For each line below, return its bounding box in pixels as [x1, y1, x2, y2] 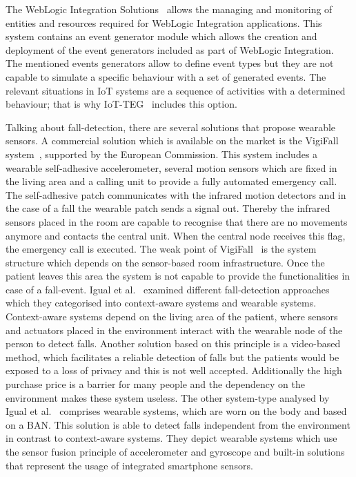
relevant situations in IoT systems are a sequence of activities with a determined [6, 83, 346, 97]
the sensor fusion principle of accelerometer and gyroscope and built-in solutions [6, 445, 345, 458]
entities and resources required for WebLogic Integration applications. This [6, 15, 322, 30]
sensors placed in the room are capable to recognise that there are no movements [6, 214, 348, 228]
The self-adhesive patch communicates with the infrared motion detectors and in [6, 187, 346, 202]
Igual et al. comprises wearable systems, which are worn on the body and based [6, 404, 347, 418]
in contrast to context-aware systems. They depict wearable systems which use [6, 431, 337, 445]
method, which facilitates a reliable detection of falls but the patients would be [6, 349, 339, 364]
